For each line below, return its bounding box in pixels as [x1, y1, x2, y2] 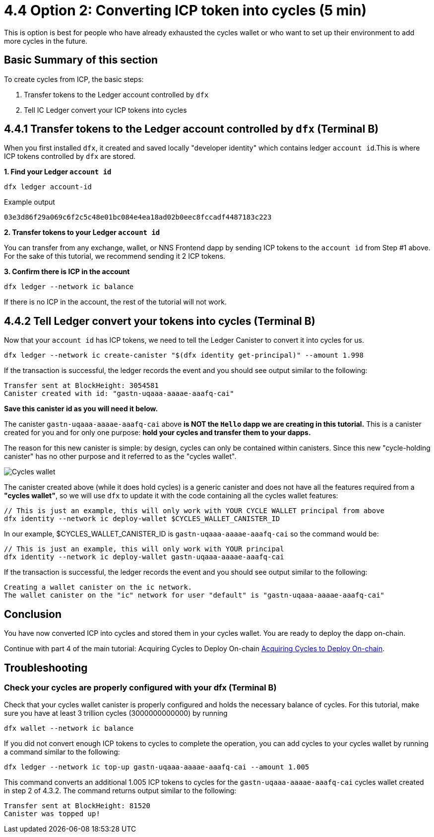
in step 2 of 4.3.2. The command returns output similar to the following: [4, 786, 237, 795]
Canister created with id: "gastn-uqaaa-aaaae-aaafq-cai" [4, 389, 234, 398]
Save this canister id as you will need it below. [4, 404, 158, 413]
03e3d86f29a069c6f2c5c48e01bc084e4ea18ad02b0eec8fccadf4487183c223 [4, 213, 272, 222]
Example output [4, 198, 55, 207]
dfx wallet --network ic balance [4, 724, 134, 733]
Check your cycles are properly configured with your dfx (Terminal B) [4, 682, 277, 692]
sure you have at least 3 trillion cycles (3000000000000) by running [4, 709, 228, 718]
